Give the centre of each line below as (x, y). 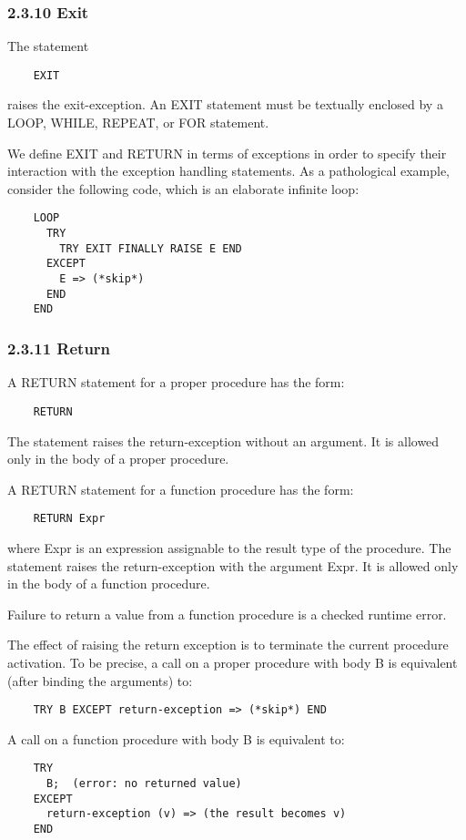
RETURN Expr (69, 519)
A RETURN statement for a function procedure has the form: (181, 489)
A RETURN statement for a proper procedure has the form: (176, 382)
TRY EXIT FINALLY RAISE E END (151, 248)
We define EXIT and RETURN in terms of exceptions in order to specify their (227, 153)
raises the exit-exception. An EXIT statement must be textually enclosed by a (225, 104)
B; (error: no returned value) (144, 784)
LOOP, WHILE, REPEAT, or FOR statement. (138, 123)
